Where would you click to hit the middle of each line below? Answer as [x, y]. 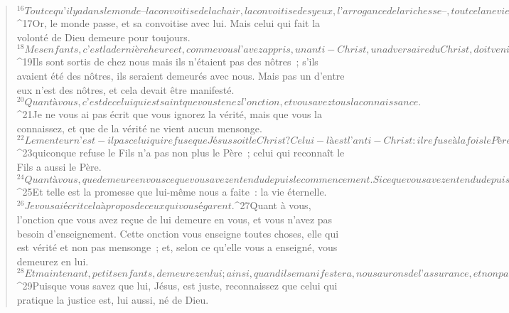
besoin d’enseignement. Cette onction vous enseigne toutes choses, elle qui [178, 233]
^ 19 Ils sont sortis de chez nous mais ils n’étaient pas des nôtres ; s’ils [167, 62]
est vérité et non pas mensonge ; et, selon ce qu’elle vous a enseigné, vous [177, 247]
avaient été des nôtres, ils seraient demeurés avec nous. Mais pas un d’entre [181, 75]
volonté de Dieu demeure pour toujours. [103, 37]
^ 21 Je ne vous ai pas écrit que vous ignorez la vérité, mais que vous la [170, 114]
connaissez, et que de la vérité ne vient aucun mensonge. [139, 128]
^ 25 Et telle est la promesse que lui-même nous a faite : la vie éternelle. [172, 191]
